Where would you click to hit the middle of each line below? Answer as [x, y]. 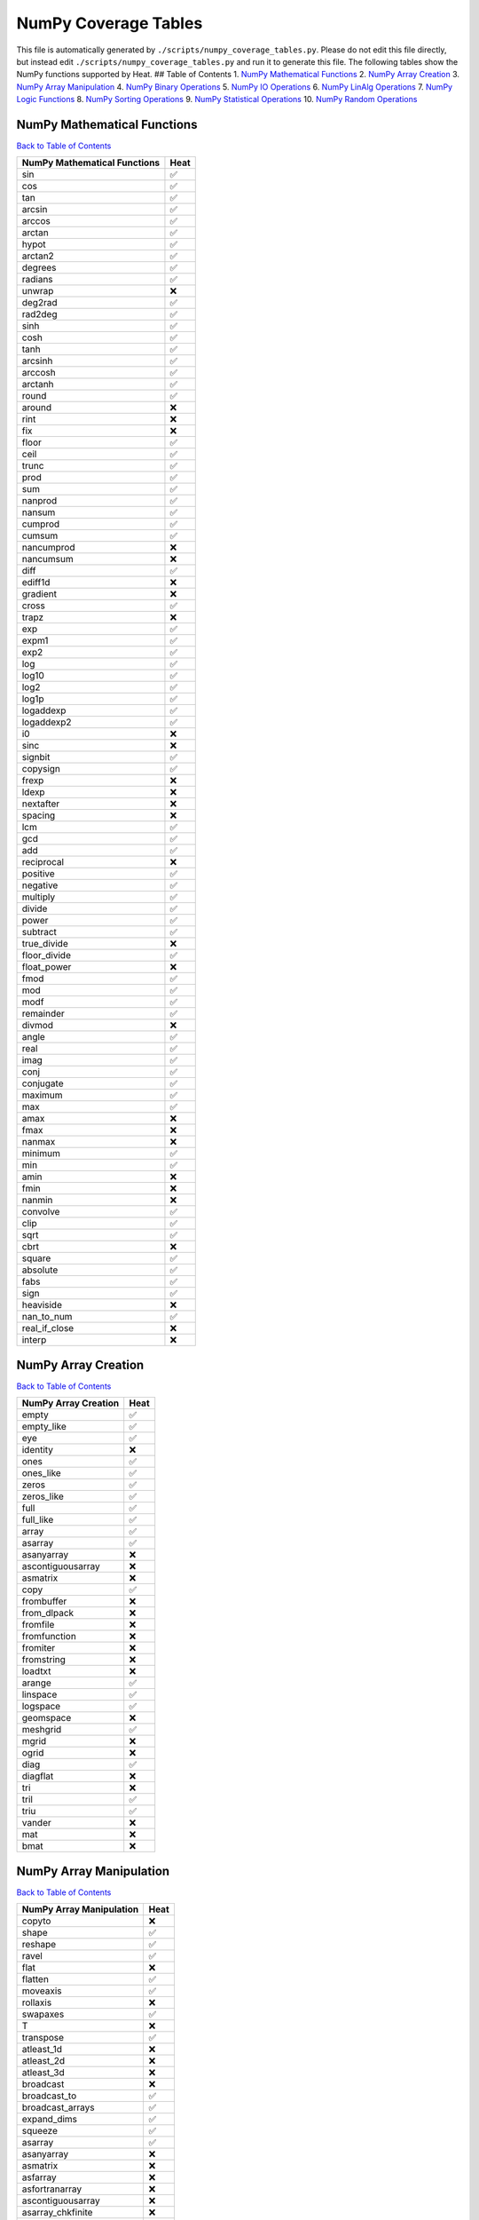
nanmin [37, 1201]
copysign [41, 769]
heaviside [42, 1305]
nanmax [39, 1142]
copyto [36, 1921]
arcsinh [37, 361]
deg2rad [39, 303]
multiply [39, 897]
